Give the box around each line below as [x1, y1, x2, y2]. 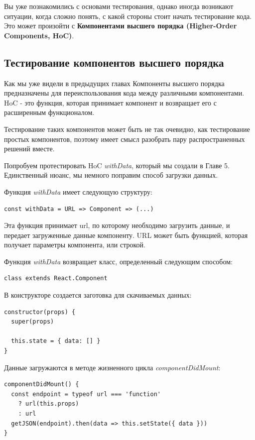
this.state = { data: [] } [11, 337, 101, 345]
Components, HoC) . [4, 30, 74, 40]
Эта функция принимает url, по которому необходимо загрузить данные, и [4, 220, 230, 230]
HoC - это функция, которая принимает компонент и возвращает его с [4, 97, 217, 108]
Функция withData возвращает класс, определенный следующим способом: [4, 256, 233, 266]
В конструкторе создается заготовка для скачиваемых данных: [4, 290, 192, 300]
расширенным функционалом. [4, 107, 95, 117]
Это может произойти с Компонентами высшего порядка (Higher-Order [4, 20, 237, 31]
